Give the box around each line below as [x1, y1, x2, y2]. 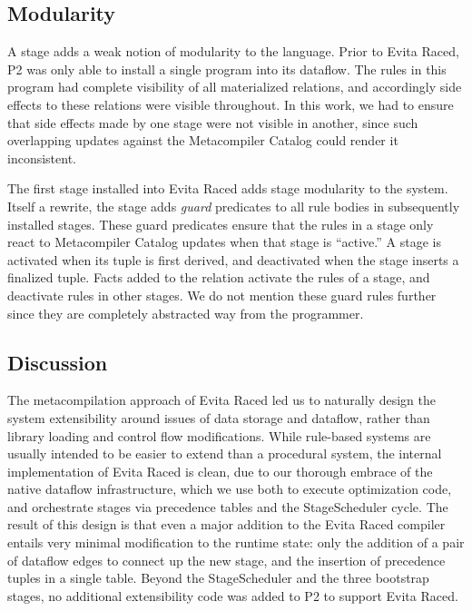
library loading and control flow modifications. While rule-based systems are [7, 426, 431, 445]
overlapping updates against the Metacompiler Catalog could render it [7, 131, 398, 150]
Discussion [7, 348, 108, 376]
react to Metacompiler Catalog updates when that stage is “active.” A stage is [7, 232, 441, 251]
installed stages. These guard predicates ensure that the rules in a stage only [7, 214, 434, 233]
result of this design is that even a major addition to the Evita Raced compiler [7, 515, 446, 534]
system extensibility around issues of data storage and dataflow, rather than [7, 408, 430, 427]
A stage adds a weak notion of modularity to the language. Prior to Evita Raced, [7, 42, 459, 61]
